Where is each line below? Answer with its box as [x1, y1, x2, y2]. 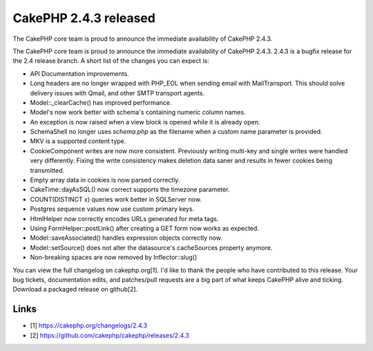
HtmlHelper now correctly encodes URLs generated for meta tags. [30, 214, 219, 222]
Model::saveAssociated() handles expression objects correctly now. [30, 234, 222, 242]
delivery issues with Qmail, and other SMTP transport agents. [30, 88, 205, 97]
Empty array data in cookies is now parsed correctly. [30, 176, 180, 184]
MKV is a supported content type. [30, 137, 126, 145]
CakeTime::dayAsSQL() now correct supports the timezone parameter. [30, 185, 230, 193]
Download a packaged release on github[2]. [12, 285, 138, 294]
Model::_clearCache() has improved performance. [30, 98, 172, 106]
